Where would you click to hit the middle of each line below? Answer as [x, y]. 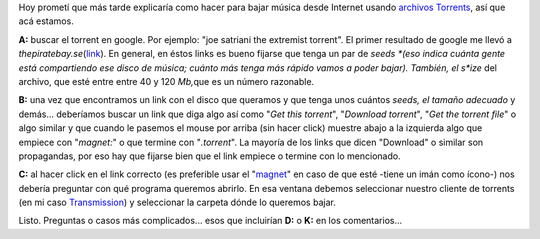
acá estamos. [46, 21]
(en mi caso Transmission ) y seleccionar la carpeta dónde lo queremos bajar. [177, 202]
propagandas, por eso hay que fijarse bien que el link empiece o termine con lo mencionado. [209, 156]
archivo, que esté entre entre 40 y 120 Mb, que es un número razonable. [166, 81]
